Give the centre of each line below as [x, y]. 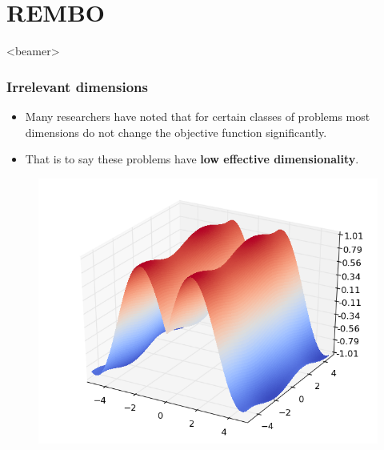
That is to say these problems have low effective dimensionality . [192, 159]
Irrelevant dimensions [77, 86]
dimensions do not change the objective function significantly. [176, 132]
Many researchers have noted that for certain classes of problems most [198, 116]
